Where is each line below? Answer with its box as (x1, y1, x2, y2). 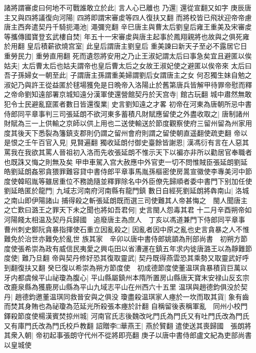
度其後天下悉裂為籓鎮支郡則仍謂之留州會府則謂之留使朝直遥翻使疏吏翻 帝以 (4, 127, 248, 138)
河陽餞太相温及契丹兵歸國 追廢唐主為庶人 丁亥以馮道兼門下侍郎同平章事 (4, 214, 245, 225)
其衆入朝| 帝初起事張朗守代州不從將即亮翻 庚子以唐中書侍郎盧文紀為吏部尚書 (4, 330, 252, 340)
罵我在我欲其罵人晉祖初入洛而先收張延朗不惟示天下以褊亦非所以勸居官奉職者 (4, 147, 252, 157)
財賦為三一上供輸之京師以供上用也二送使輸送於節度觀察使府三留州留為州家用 (4, 118, 252, 128)
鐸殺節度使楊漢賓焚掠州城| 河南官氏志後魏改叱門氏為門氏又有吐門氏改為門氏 (4, 311, 250, 321)
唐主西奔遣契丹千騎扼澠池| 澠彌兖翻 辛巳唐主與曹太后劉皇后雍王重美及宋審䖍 (4, 22, 252, 32)
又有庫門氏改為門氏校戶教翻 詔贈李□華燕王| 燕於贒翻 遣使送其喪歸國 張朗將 (4, 320, 252, 330)
